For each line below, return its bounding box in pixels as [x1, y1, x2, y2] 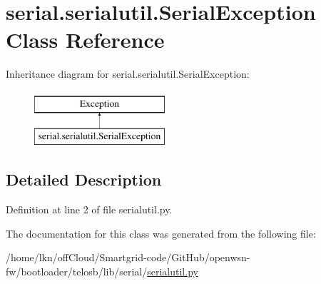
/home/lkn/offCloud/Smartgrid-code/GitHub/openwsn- [6, 250, 250, 265]
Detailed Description [6, 168, 162, 191]
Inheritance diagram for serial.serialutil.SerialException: [6, 66, 250, 81]
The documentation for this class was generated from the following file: [6, 225, 316, 240]
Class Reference [6, 25, 165, 54]
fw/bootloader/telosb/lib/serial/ [6, 264, 148, 279]
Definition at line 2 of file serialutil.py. [6, 202, 173, 217]
